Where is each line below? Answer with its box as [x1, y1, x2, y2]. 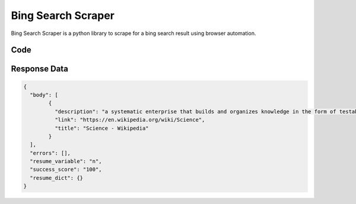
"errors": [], [30, 149, 71, 157]
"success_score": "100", [30, 166, 102, 173]
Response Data [11, 64, 68, 74]
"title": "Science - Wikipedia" [54, 125, 149, 132]
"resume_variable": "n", [30, 158, 102, 165]
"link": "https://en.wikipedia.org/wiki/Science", [54, 116, 205, 123]
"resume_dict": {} [30, 174, 83, 181]
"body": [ [30, 91, 59, 98]
